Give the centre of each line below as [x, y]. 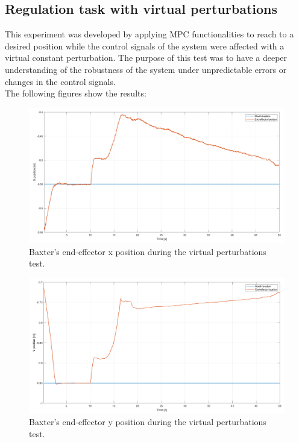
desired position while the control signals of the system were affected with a [145, 46]
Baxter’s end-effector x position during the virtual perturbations [148, 251]
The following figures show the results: [76, 93]
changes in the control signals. [60, 81]
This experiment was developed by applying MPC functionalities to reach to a [149, 34]
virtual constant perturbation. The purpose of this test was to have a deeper [146, 58]
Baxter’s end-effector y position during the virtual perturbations [148, 422]
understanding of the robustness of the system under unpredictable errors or [146, 69]
